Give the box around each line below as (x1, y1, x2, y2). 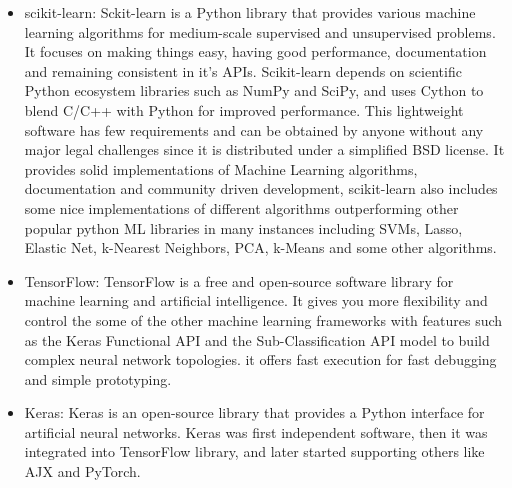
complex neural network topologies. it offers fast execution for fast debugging (24, 349, 497, 370)
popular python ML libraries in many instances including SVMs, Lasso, (24, 217, 463, 238)
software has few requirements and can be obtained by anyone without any (24, 119, 484, 140)
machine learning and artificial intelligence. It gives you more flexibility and (24, 290, 488, 311)
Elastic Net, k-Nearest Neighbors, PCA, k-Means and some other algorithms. (24, 237, 497, 258)
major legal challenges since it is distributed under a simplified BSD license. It (24, 139, 505, 160)
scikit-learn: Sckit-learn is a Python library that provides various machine (24, 2, 476, 22)
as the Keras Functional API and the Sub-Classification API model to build (24, 329, 490, 350)
